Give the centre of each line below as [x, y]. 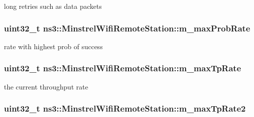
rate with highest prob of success [53, 46]
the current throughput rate [46, 86]
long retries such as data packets [53, 6]
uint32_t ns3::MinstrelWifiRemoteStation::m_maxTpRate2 [125, 108]
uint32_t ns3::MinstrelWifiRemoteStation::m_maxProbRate [127, 28]
